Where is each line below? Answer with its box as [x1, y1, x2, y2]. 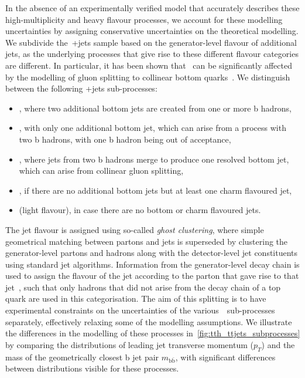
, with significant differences [175, 350, 276, 363]
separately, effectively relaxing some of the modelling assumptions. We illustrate [5, 315, 292, 328]
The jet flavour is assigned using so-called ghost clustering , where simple [5, 223, 264, 235]
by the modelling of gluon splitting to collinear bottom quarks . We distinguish [5, 70, 290, 83]
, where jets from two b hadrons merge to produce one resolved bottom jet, [19, 153, 289, 165]
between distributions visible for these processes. [5, 362, 179, 374]
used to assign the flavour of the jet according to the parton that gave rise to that [5, 269, 299, 282]
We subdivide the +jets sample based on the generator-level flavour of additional [5, 36, 297, 48]
